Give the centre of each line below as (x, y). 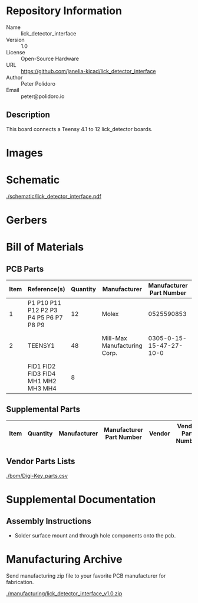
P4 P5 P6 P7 (45, 318)
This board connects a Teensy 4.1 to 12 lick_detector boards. (80, 129)
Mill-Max (115, 338)
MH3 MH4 (42, 389)
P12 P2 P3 (42, 310)
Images (24, 153)
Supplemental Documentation (81, 499)
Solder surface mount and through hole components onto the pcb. (95, 535)
